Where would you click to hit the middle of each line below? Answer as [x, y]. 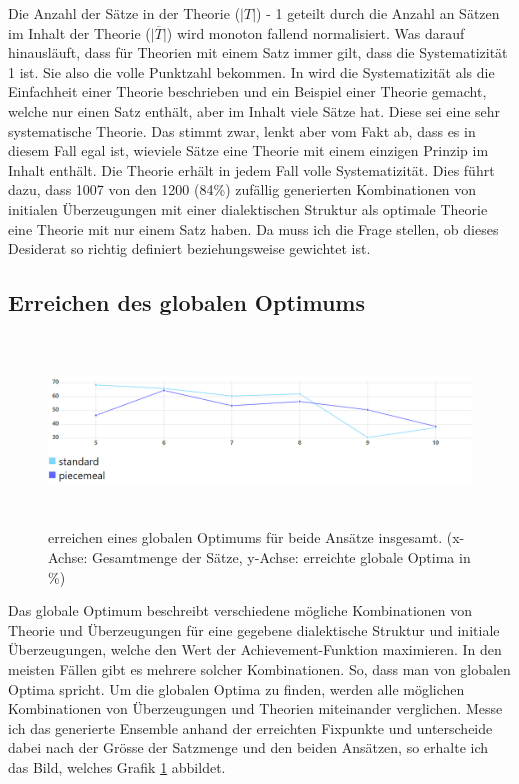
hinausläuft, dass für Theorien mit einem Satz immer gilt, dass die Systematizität [258, 52]
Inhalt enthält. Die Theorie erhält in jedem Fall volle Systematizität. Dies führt [251, 169]
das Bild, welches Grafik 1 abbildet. [117, 767]
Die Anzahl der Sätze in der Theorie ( [124, 13]
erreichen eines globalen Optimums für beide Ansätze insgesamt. [245, 537]
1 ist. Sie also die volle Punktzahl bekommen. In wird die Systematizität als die [251, 71]
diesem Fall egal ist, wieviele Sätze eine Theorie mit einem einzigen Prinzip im [248, 150]
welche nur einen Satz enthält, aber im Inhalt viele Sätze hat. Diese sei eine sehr [254, 110]
